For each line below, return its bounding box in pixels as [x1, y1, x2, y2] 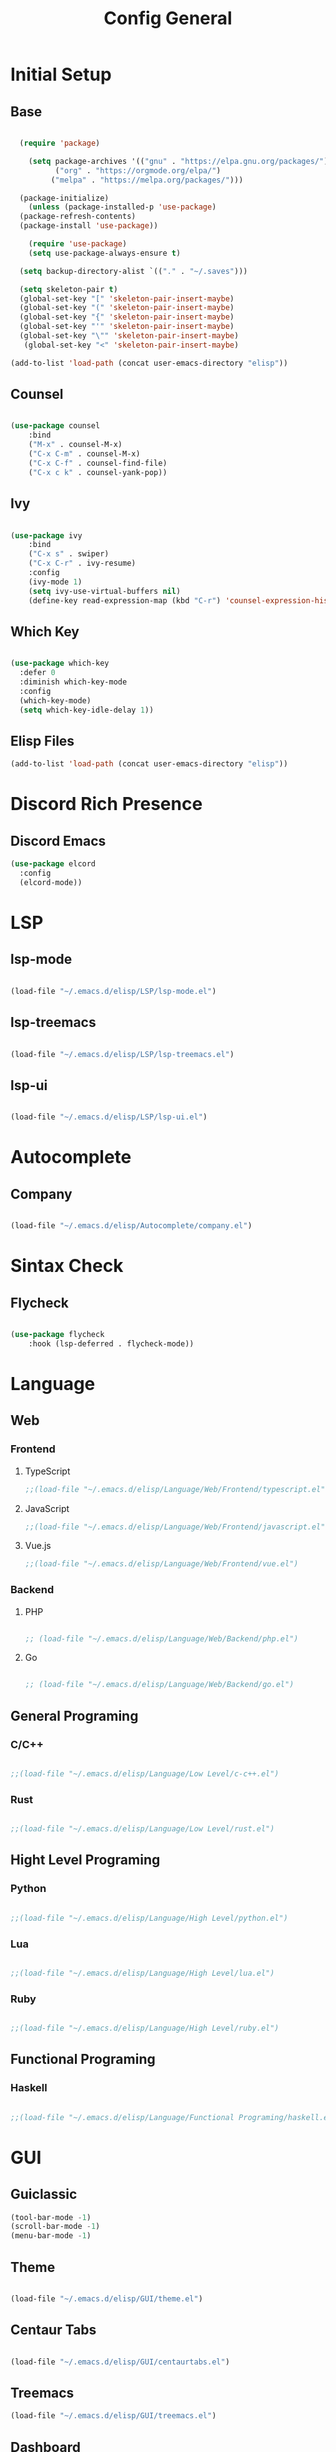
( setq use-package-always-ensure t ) [28, 248, 182, 258]
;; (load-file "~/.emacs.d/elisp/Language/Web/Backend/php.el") [24, 1633, 299, 1644]
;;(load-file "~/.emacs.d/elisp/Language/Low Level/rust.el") [10, 1824, 275, 1834]
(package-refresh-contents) [19, 212, 137, 222]
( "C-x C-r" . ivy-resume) [28, 558, 137, 569]
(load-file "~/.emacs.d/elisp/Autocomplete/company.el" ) [10, 1221, 253, 1231]
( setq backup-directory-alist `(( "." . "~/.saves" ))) [19, 266, 248, 276]
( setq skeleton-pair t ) [19, 284, 118, 294]
